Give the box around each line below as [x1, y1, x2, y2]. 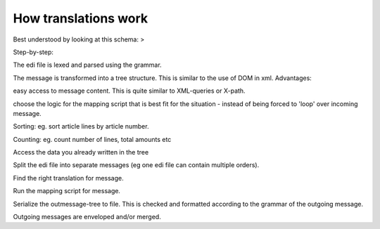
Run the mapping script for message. [13, 187, 121, 195]
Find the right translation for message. [13, 174, 124, 182]
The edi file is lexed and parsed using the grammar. [13, 60, 162, 70]
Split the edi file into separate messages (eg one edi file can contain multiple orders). [13, 161, 260, 169]
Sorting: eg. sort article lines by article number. [13, 122, 149, 131]
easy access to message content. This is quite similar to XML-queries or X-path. [13, 86, 246, 95]
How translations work [13, 11, 148, 26]
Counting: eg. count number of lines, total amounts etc [13, 135, 172, 143]
